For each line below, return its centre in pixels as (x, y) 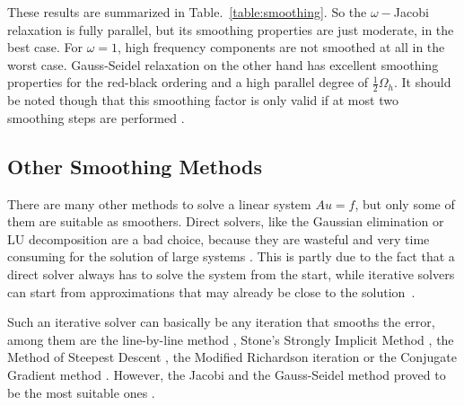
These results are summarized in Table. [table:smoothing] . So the (187, 12)
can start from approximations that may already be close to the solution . (211, 291)
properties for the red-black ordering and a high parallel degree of (188, 82)
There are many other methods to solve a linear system (159, 203)
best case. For (45, 47)
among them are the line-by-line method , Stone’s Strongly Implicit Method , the (231, 339)
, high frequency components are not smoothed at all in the (281, 47)
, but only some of (405, 203)
